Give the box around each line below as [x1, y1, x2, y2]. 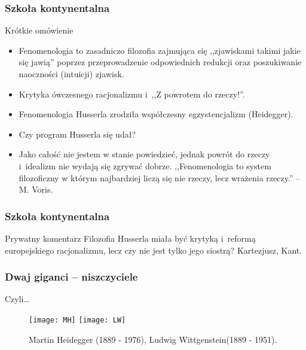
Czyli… [5, 293, 29, 305]
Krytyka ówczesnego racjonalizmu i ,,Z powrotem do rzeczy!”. [19, 87, 245, 100]
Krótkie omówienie [5, 24, 74, 36]
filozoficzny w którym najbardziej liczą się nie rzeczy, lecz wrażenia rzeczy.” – [19, 171, 301, 184]
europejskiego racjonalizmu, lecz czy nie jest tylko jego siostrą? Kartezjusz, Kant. [5, 244, 302, 256]
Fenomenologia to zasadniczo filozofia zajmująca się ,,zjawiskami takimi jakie [19, 44, 301, 56]
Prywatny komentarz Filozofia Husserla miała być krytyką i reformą [5, 232, 256, 244]
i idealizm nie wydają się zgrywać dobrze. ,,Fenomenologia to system [19, 159, 271, 172]
